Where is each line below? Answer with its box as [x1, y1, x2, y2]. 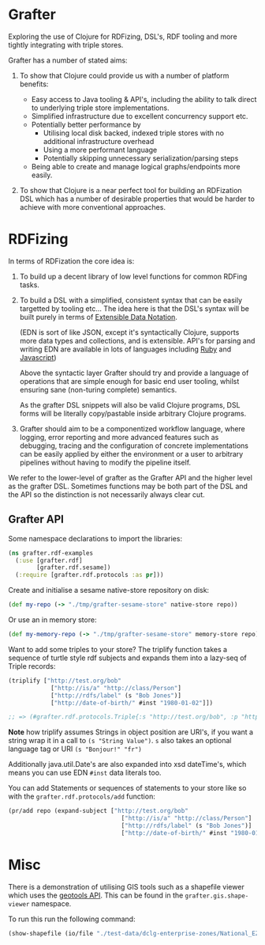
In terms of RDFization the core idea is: [8, 256, 135, 266]
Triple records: [8, 661, 56, 670]
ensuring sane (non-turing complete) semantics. [19, 385, 177, 394]
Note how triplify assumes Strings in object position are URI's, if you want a [8, 727, 254, 737]
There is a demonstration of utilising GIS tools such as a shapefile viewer [8, 882, 244, 891]
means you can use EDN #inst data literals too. [8, 768, 162, 777]
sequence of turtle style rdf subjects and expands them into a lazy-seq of [8, 653, 247, 662]
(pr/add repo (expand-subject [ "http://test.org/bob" [8, 807, 189, 815]
